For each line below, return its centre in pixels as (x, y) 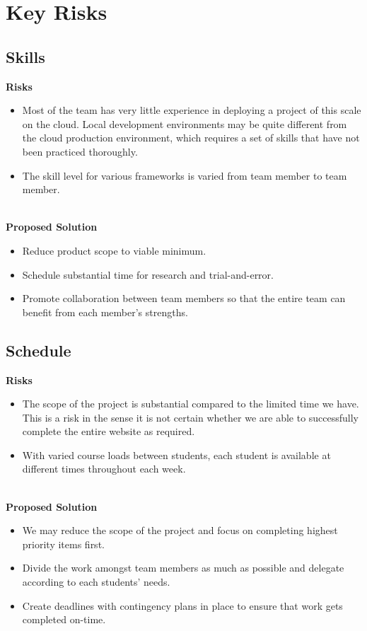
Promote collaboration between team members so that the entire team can (184, 298)
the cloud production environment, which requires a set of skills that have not (191, 138)
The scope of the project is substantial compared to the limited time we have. (191, 404)
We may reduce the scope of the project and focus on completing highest (180, 530)
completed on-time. (64, 619)
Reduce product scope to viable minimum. (114, 250)
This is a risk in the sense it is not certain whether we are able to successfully (191, 417)
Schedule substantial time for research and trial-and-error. (148, 274)
